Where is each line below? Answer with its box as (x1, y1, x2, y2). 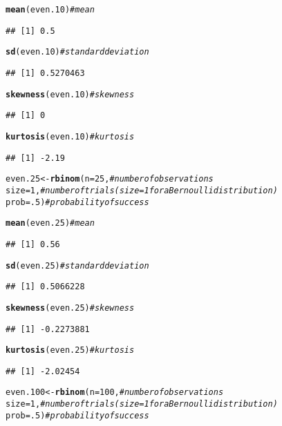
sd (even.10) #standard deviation (6, 47, 149, 57)
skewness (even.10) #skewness (6, 89, 135, 99)
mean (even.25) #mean (6, 218, 95, 229)
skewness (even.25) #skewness (6, 302, 135, 313)
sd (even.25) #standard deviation (6, 260, 149, 271)
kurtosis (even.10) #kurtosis (6, 131, 135, 142)
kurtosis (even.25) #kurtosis (6, 345, 135, 356)
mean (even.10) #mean (6, 5, 95, 14)
